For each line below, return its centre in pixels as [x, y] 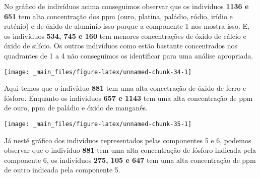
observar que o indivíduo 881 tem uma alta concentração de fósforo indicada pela [130, 150]
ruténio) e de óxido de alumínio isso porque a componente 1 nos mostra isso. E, [127, 26]
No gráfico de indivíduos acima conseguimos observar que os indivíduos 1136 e [126, 6]
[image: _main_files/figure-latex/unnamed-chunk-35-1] [98, 124]
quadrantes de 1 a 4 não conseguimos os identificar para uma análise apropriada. [129, 55]
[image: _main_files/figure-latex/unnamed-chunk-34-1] [98, 72]
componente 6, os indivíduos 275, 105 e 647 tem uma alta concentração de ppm [130, 160]
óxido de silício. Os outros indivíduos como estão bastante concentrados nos [121, 46]
